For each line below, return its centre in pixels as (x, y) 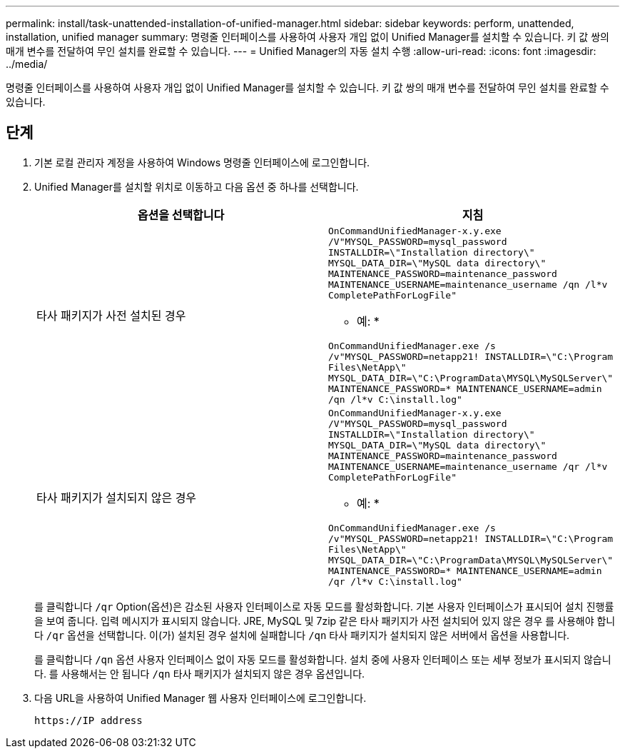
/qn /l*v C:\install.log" (395, 399)
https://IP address (88, 720)
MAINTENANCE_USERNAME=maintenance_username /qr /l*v (468, 466)
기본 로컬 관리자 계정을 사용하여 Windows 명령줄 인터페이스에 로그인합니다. (202, 162)
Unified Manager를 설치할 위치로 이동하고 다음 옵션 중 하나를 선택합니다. (197, 186)
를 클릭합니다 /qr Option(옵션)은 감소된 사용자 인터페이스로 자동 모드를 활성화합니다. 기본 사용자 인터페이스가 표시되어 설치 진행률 (324, 606)
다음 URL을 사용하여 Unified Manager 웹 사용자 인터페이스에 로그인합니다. (200, 698)
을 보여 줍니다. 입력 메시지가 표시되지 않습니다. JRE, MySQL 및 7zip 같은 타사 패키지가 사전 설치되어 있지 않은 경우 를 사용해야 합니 (325, 620)
